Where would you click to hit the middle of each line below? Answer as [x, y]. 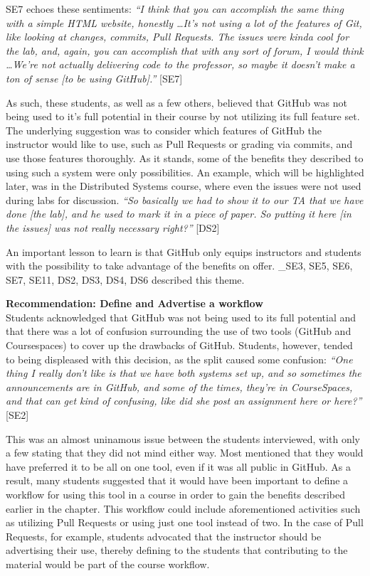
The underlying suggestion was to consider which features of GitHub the [164, 130]
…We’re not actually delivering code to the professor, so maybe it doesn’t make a [180, 64]
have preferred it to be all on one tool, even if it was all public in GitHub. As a [178, 466]
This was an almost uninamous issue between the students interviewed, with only [183, 438]
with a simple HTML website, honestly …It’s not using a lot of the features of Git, [184, 22]
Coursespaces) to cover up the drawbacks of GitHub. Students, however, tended [179, 345]
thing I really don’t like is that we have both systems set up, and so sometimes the [184, 373]
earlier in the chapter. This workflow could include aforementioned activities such [183, 508]
